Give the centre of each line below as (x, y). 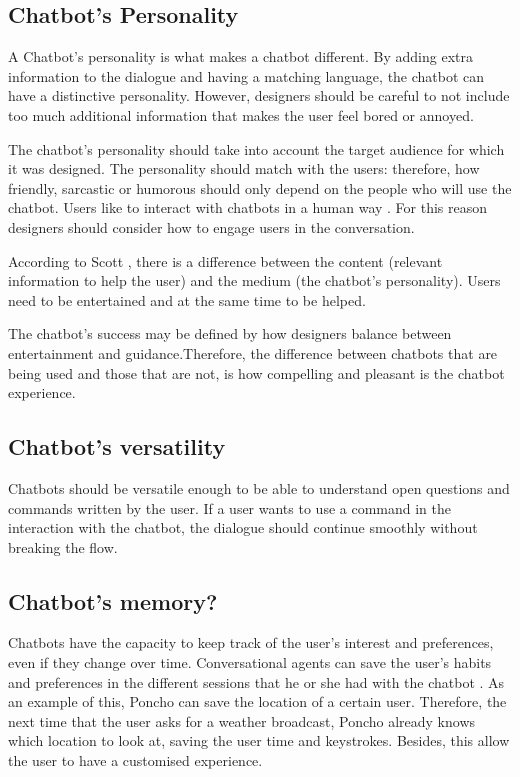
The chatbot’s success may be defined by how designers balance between (230, 333)
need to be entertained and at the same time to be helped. (187, 299)
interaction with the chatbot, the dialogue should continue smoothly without (243, 527)
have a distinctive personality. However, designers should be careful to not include (259, 95)
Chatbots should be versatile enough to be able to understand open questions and (259, 487)
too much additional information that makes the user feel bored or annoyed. (241, 114)
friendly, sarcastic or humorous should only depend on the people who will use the (260, 187)
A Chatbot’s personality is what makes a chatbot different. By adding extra (240, 56)
